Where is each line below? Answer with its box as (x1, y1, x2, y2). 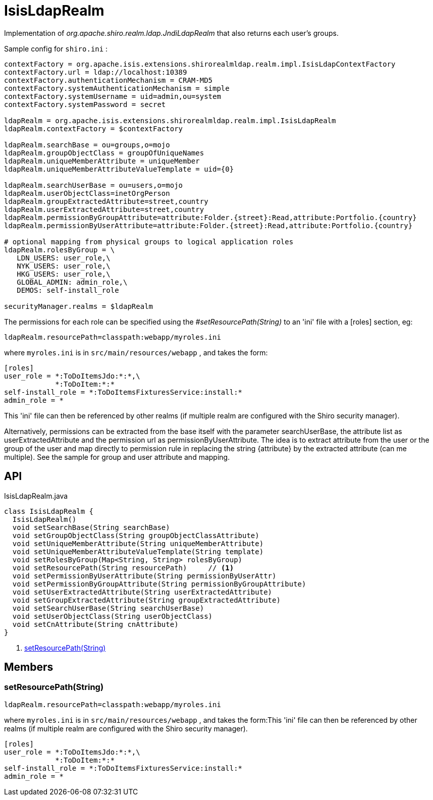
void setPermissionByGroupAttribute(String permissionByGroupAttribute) (12, 579, 306, 588)
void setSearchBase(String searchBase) (12, 523, 170, 531)
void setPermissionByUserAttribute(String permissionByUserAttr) (12, 571, 277, 580)
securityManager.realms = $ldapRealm (4, 302, 153, 310)
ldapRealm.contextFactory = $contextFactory (4, 124, 183, 133)
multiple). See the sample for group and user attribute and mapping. (4, 452, 230, 461)
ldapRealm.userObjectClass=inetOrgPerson (4, 189, 170, 197)
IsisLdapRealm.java (4, 491, 68, 500)
